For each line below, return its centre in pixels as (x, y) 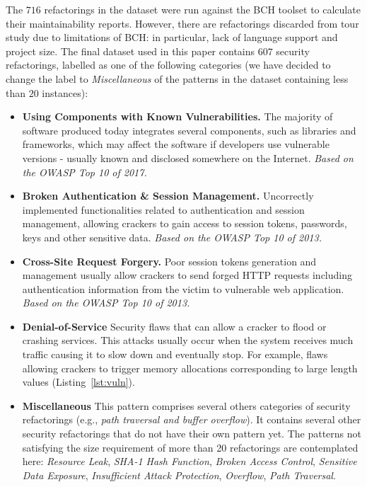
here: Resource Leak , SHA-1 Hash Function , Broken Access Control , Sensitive (190, 461)
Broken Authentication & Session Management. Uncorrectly (168, 196)
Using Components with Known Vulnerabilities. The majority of (177, 116)
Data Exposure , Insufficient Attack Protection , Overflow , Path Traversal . (179, 475)
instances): (65, 92)
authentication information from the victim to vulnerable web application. (183, 288)
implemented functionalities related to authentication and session (163, 209)
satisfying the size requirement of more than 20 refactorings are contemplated (190, 447)
